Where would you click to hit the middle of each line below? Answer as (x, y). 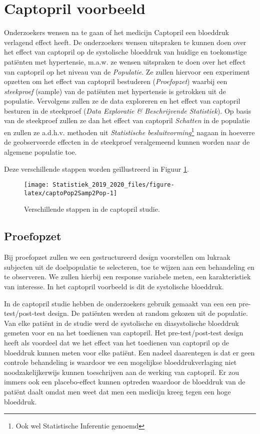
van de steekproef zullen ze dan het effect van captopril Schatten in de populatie (127, 120)
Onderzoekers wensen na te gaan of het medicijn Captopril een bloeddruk (116, 32)
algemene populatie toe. (40, 151)
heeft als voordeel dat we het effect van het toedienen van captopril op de (117, 342)
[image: (37, 185)
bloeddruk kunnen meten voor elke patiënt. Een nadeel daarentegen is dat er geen (129, 352)
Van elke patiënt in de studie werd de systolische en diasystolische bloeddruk (121, 323)
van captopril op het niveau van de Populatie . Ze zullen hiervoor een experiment (127, 71)
